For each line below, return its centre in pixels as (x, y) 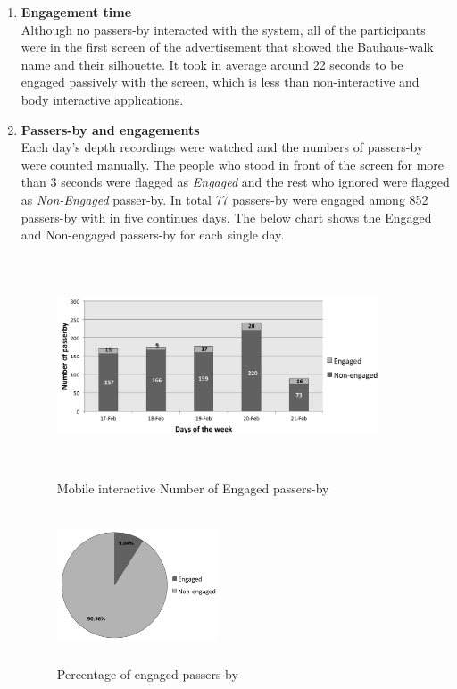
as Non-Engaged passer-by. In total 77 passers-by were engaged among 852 (224, 199)
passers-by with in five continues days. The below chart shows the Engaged (226, 217)
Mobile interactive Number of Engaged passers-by (193, 487)
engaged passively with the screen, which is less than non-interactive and (220, 82)
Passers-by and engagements (110, 129)
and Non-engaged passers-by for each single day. (153, 235)
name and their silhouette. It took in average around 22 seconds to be (212, 64)
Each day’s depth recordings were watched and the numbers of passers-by (222, 147)
